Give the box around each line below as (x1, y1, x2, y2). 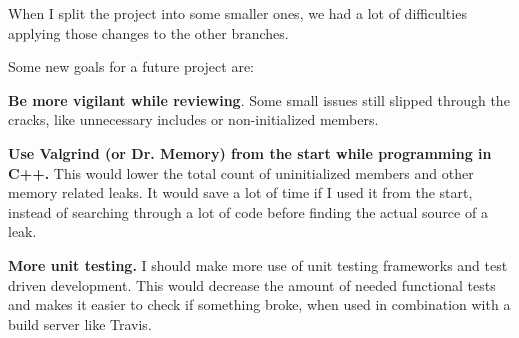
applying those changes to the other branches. (8, 22, 289, 43)
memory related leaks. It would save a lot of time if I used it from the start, (8, 182, 473, 203)
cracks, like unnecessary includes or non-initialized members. (8, 109, 379, 130)
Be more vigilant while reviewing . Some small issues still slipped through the (8, 89, 510, 110)
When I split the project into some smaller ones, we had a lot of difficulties (8, 3, 467, 23)
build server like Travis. (8, 313, 152, 334)
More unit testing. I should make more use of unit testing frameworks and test (8, 254, 508, 275)
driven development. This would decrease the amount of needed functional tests (8, 274, 496, 295)
